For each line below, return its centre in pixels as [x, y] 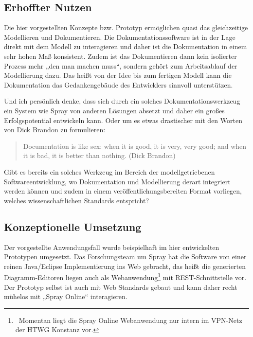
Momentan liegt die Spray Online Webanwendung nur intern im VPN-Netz [130, 320]
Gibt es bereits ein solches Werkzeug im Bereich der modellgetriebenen [109, 171]
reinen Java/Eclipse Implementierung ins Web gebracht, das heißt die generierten [125, 266]
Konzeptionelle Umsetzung [73, 226]
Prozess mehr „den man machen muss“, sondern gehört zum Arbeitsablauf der [121, 65]
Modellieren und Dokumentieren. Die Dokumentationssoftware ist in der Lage [120, 37]
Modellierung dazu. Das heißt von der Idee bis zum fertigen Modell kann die [118, 75]
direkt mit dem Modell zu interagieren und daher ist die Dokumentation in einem [126, 46]
